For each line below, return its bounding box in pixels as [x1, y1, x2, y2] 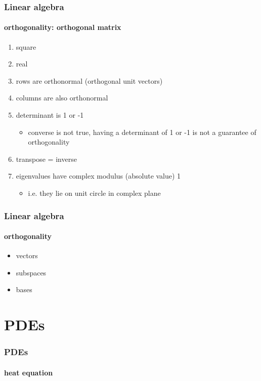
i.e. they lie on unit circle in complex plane [28, 187, 161, 198]
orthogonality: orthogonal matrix [4, 22, 121, 32]
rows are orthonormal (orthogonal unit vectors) [16, 75, 163, 86]
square [16, 41, 36, 52]
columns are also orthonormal [16, 92, 108, 103]
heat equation [4, 367, 53, 377]
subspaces [16, 267, 47, 278]
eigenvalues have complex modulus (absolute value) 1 [16, 170, 181, 181]
